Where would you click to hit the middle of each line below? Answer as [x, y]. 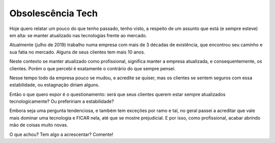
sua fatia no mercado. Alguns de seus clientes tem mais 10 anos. [77, 52]
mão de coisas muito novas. [39, 125]
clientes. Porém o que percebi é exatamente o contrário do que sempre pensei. [92, 68]
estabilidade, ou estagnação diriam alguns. [54, 85]
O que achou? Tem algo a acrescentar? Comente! [61, 134]
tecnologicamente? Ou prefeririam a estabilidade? [62, 101]
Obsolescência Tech [53, 13]
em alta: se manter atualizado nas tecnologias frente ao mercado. [78, 35]
